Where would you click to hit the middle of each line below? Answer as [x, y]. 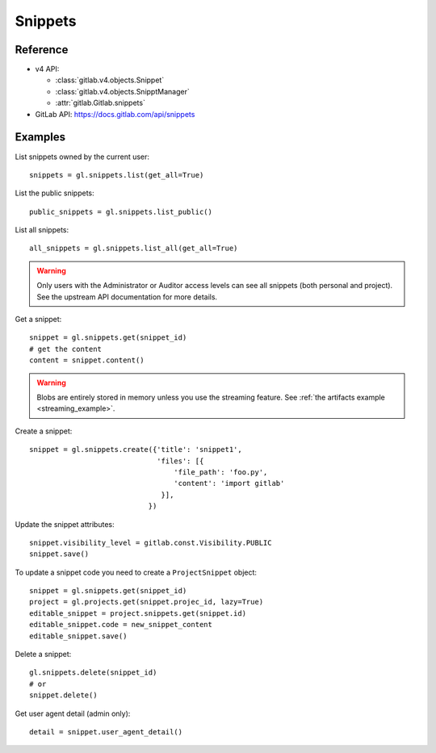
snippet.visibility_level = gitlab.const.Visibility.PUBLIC [151, 542]
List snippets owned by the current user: [82, 157]
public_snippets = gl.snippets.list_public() [121, 211]
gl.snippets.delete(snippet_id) [93, 673]
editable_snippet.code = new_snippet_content [121, 625]
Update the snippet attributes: [65, 524]
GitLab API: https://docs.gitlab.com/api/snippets [115, 114]
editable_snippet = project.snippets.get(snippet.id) [138, 613]
